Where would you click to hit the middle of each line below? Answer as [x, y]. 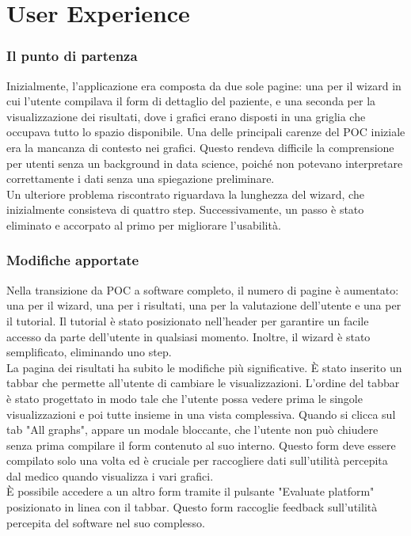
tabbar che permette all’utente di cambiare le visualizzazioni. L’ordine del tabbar [203, 383]
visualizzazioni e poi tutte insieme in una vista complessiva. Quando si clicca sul [201, 414]
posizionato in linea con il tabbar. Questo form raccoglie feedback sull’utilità [192, 507]
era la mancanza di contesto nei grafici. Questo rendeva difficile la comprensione [200, 147]
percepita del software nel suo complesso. [106, 522]
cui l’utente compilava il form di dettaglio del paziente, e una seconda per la [191, 101]
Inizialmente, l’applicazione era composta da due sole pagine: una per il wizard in [204, 85]
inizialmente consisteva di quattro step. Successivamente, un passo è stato [185, 209]
